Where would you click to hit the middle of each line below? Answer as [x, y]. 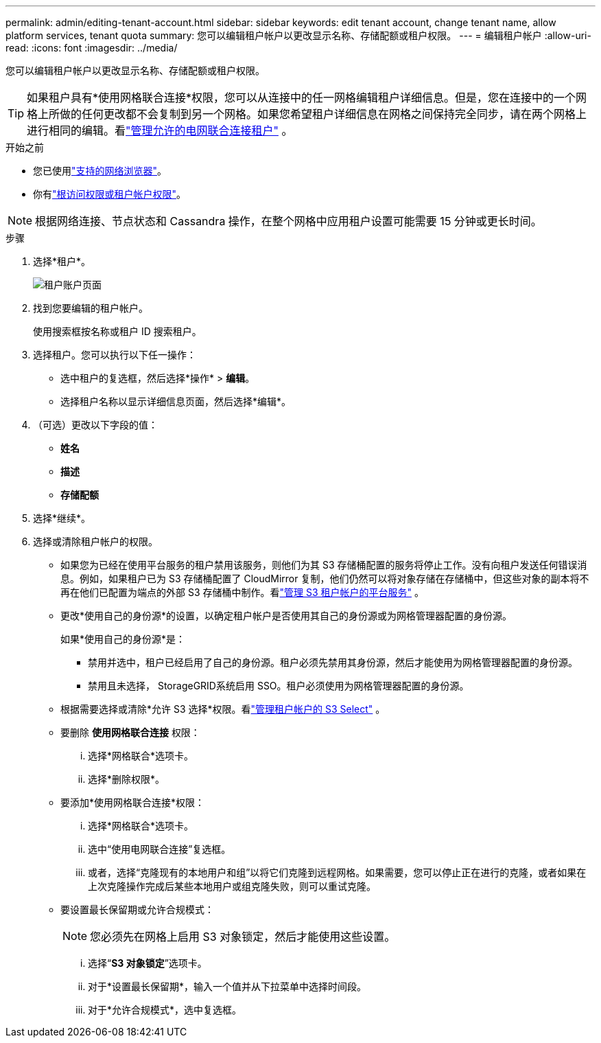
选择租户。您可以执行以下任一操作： [115, 355]
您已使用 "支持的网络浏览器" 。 [100, 171]
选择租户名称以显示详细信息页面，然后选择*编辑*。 [176, 401]
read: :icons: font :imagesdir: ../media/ [92, 48]
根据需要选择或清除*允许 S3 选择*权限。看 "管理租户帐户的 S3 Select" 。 [223, 709]
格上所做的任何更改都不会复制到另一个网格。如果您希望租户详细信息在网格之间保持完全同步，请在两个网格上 [307, 114]
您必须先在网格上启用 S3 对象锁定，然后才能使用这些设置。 [243, 937]
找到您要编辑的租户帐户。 [91, 308]
